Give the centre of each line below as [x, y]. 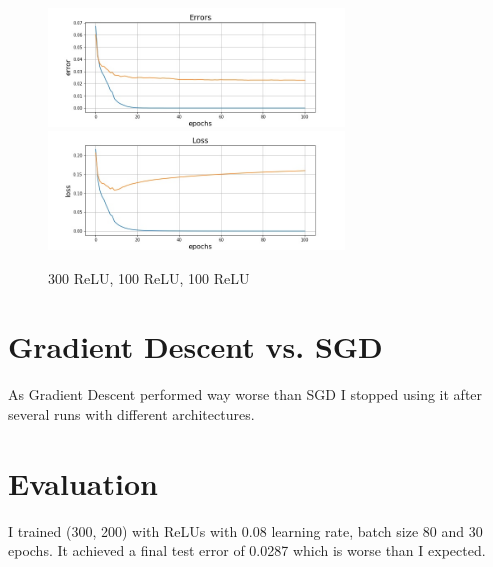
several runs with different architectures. [131, 413]
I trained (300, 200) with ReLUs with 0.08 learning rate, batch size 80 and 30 [245, 530]
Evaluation [83, 482]
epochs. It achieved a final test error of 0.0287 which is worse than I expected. [247, 550]
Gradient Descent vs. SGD [195, 346]
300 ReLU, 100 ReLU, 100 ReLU [149, 277]
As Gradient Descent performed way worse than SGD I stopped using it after [245, 394]
